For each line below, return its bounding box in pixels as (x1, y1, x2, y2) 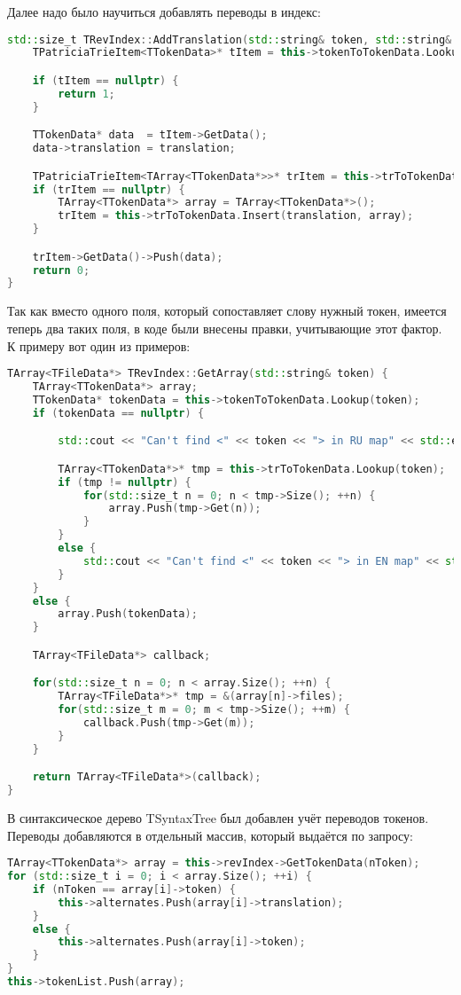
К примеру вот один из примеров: (7, 336, 191, 355)
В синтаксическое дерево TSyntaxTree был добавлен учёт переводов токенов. (7, 809, 429, 827)
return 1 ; (58, 87, 115, 100)
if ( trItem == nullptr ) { (32, 183, 185, 196)
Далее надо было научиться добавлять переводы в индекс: (7, 3, 321, 20)
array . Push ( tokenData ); (58, 607, 198, 621)
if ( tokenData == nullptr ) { (32, 406, 205, 419)
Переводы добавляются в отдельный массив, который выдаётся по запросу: (7, 826, 413, 844)
